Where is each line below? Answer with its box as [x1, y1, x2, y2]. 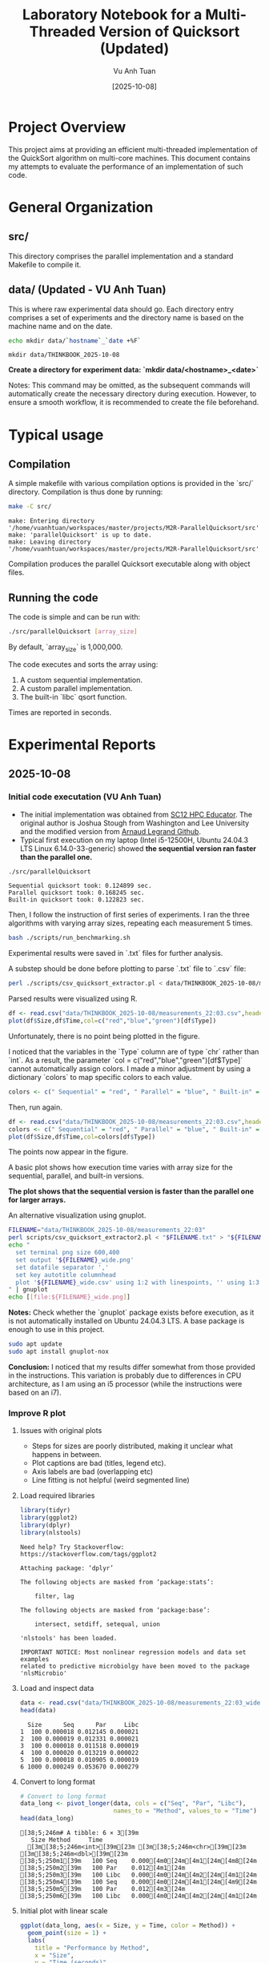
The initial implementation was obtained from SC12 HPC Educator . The [19, 809, 253, 819]
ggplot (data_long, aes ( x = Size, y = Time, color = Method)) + [19, 1921, 236, 1930]
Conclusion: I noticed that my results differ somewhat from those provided [8, 1362, 255, 1371]
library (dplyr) [19, 1521, 71, 1530]
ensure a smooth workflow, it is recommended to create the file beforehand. [8, 398, 259, 407]
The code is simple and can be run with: [8, 612, 141, 622]
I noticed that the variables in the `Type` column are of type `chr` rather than [8, 1046, 259, 1056]
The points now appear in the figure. [8, 1147, 129, 1157]
